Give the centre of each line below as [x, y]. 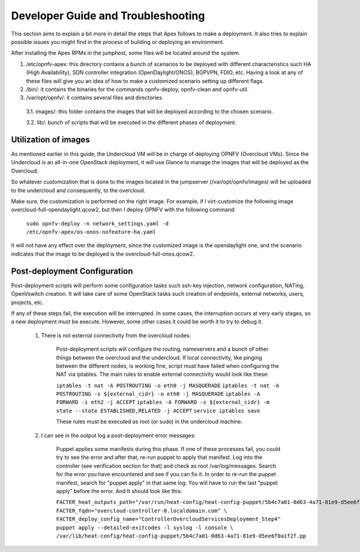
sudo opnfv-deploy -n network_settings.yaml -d [97, 223]
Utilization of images [50, 139]
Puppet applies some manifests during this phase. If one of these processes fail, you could [168, 449]
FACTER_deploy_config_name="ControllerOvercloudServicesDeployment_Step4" [169, 519]
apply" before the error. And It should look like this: [119, 491]
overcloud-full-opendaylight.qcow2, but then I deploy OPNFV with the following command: [124, 210]
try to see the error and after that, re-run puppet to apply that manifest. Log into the [159, 458]
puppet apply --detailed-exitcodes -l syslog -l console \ [145, 527]
